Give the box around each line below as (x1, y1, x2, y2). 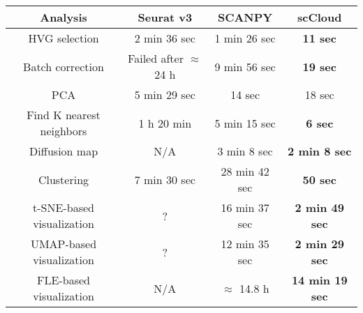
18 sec (304, 86, 334, 102)
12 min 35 (221, 236, 269, 252)
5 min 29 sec (134, 86, 195, 102)
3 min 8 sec (217, 143, 273, 159)
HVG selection (28, 30, 99, 46)
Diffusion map (29, 143, 98, 159)
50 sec (302, 171, 336, 188)
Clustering (38, 171, 89, 188)
